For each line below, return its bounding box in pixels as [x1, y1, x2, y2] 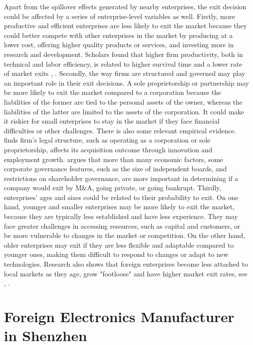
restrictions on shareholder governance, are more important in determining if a [4, 173, 238, 183]
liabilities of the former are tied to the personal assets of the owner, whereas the [4, 96, 243, 107]
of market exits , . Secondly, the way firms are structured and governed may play [4, 68, 245, 78]
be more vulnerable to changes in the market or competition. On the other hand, [4, 230, 245, 240]
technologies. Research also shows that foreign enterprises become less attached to [4, 259, 248, 269]
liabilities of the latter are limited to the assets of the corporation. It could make [4, 106, 244, 116]
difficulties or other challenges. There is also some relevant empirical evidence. [4, 125, 236, 135]
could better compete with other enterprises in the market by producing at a [4, 30, 233, 40]
